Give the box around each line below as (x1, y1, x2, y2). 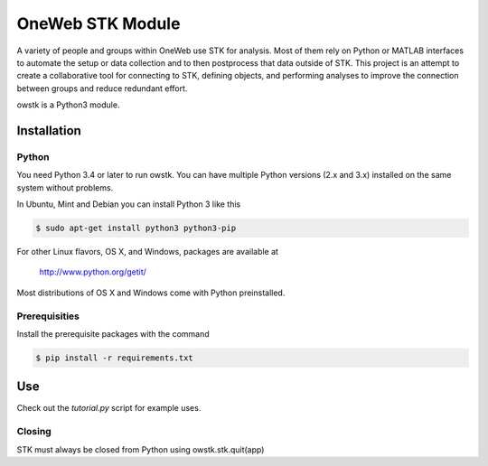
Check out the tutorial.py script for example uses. (16, 403, 202, 414)
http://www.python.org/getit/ (39, 266, 146, 277)
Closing (16, 425, 52, 438)
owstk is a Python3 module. (16, 99, 120, 110)
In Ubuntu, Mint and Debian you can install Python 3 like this (16, 199, 241, 210)
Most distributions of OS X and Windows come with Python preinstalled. (16, 287, 286, 298)
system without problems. (16, 182, 114, 193)
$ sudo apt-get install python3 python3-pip (35, 223, 237, 234)
